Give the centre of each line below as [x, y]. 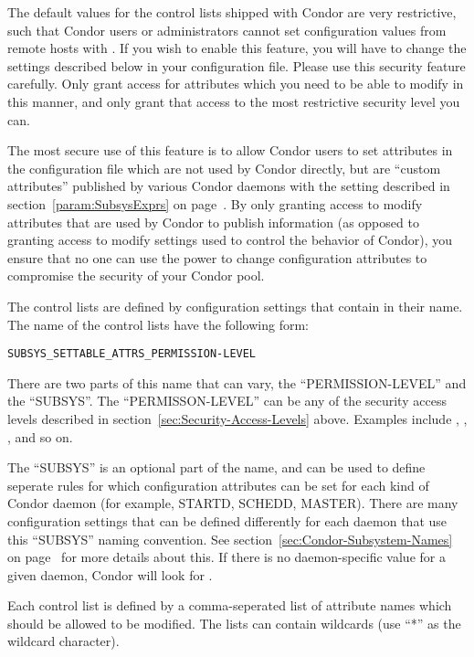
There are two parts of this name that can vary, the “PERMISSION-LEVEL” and [237, 382]
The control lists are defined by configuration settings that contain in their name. [235, 306]
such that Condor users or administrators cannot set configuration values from [227, 30]
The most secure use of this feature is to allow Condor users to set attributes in [230, 150]
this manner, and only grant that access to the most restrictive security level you [234, 101]
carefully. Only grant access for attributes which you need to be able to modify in [236, 84]
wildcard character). [63, 641]
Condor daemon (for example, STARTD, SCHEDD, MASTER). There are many [233, 503]
